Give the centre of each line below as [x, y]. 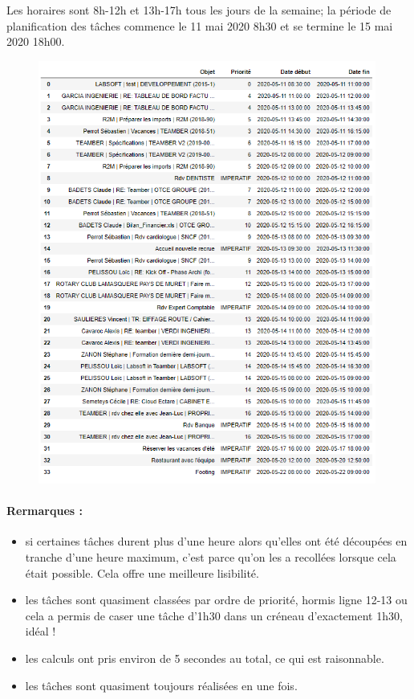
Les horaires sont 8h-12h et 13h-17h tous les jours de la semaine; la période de [199, 10]
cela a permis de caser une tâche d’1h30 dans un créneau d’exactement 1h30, [214, 615]
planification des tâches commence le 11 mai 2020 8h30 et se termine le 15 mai [200, 25]
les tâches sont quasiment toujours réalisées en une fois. [161, 685]
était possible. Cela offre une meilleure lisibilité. [142, 572]
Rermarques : [45, 511]
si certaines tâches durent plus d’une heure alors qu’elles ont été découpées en [216, 541]
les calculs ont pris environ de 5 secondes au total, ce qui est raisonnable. [205, 658]
